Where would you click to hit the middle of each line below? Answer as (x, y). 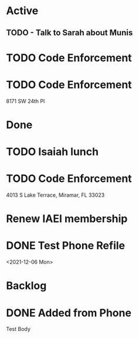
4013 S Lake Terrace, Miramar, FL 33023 (55, 195)
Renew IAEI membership (67, 219)
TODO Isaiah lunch (52, 152)
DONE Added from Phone (69, 313)
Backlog (26, 286)
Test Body (18, 329)
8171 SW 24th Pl (26, 101)
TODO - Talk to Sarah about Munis (69, 33)
